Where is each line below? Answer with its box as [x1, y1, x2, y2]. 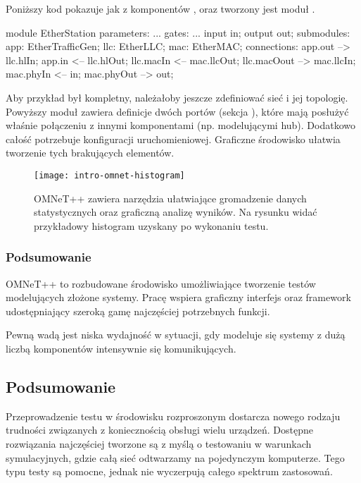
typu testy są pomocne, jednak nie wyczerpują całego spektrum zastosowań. [6, 464, 333, 479]
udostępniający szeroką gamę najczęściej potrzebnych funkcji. [6, 303, 270, 318]
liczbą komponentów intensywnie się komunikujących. [6, 341, 236, 355]
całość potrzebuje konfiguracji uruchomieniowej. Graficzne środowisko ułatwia [6, 131, 341, 146]
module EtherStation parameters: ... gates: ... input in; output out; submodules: [6, 25, 350, 39]
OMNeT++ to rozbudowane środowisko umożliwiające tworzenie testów [6, 276, 316, 291]
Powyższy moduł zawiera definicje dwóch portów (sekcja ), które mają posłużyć [6, 104, 349, 118]
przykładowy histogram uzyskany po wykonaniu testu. [34, 218, 269, 233]
